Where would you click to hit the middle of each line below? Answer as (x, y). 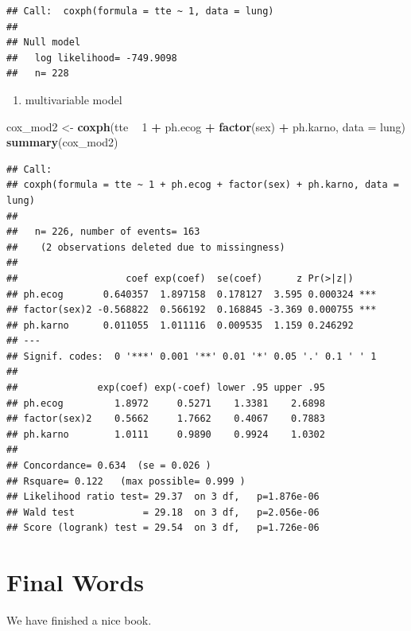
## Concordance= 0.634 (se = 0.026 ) (109, 466)
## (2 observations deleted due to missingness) (146, 247)
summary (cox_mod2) (62, 142)
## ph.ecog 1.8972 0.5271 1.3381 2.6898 (166, 403)
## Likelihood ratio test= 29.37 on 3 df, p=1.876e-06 (163, 497)
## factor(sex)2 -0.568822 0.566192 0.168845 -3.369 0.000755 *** (192, 310)
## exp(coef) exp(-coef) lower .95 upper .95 (166, 388)
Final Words (75, 582)
